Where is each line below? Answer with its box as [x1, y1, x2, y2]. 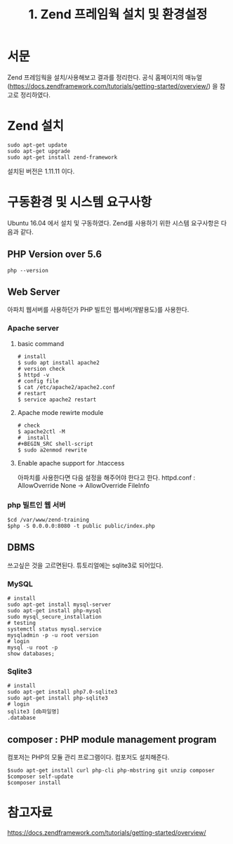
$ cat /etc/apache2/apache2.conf [17, 383, 116, 390]
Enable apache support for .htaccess [17, 459, 125, 467]
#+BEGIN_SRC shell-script [17, 440, 93, 447]
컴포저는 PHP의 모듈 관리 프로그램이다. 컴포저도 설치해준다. [7, 753, 170, 762]
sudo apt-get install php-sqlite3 [7, 694, 109, 702]
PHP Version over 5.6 [7, 249, 102, 261]
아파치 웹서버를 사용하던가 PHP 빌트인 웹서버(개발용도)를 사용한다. [7, 305, 189, 314]
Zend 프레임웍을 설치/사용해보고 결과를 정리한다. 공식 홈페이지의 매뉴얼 [7, 73, 202, 81]
